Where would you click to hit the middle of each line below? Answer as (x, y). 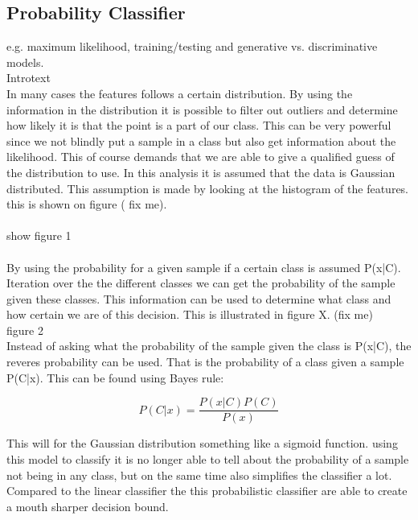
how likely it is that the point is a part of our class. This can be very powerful (199, 125)
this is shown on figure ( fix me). (87, 204)
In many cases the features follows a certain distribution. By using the (180, 93)
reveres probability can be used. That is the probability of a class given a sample (205, 362)
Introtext (29, 78)
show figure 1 (39, 235)
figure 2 (25, 330)
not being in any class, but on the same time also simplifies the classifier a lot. (199, 475)
